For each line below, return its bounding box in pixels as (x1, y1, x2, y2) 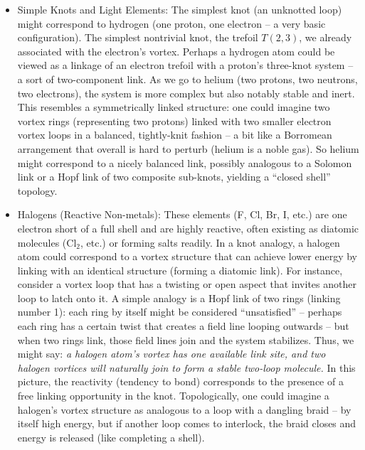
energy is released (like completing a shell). (17, 429, 205, 444)
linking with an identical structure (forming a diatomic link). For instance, (17, 262, 343, 277)
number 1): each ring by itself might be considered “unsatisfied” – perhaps (17, 304, 342, 319)
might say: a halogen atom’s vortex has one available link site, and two (17, 346, 326, 361)
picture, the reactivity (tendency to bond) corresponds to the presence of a (17, 374, 344, 389)
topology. (17, 183, 58, 198)
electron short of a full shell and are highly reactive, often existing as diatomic (17, 220, 359, 235)
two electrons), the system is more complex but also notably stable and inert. (17, 85, 355, 100)
